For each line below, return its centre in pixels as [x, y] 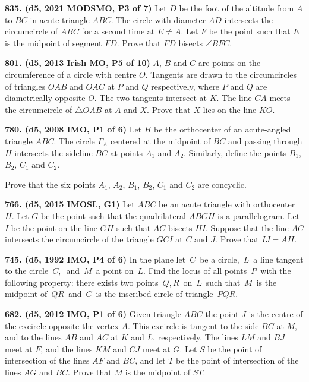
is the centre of [276, 314]
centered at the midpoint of [160, 141]
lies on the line [230, 109]
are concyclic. [222, 184]
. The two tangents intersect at [150, 98]
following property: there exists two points [82, 282]
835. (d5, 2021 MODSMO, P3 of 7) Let [86, 8]
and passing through [265, 141]
